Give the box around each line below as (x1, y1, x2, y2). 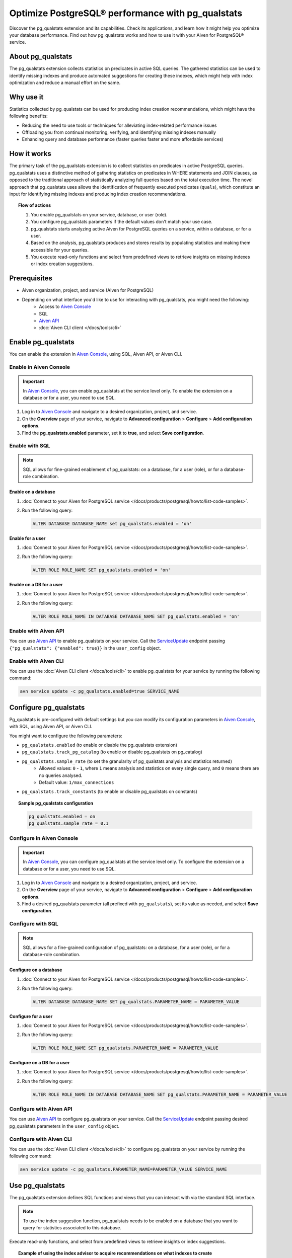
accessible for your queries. (31, 247, 89, 253)
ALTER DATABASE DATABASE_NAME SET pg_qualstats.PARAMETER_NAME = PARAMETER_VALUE (32, 999, 240, 1004)
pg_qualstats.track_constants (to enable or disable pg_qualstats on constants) (22, 789, 197, 795)
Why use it (9, 93, 44, 101)
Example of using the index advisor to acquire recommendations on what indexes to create (18, 1250, 212, 1256)
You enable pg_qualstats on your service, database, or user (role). (31, 211, 168, 217)
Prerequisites (9, 274, 52, 283)
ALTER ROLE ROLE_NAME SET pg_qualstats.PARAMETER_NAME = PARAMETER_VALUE (32, 1045, 218, 1051)
